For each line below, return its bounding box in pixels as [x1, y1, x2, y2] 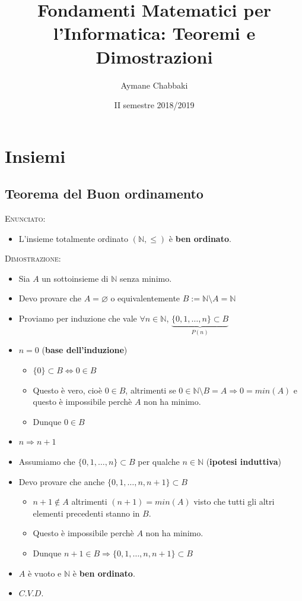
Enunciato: [5, 212, 46, 225]
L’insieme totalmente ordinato [18, 232, 129, 244]
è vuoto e [27, 567, 62, 579]
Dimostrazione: [5, 252, 61, 265]
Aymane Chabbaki [120, 78, 188, 91]
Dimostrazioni [96, 44, 213, 68]
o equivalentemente [110, 292, 180, 304]
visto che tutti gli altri [193, 495, 275, 508]
